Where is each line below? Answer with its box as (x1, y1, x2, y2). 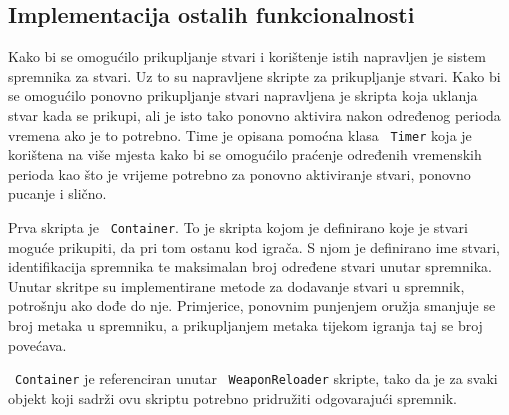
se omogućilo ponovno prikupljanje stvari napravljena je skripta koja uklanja (8, 85, 478, 106)
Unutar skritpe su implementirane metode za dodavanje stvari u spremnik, (8, 275, 465, 296)
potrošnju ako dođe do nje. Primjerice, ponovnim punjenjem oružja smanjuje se (8, 295, 496, 316)
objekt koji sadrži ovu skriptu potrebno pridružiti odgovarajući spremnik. (8, 387, 457, 408)
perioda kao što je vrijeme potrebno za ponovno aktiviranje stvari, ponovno (8, 163, 471, 184)
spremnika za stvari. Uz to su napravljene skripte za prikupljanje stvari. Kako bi (8, 65, 501, 86)
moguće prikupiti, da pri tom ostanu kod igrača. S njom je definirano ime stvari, (8, 236, 500, 257)
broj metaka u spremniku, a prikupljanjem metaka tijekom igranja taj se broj (8, 315, 483, 336)
